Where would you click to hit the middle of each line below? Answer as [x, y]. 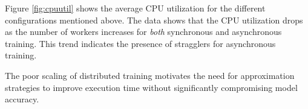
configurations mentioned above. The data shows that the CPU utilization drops [154, 20]
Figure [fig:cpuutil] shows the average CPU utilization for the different [135, 8]
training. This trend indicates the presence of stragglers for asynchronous [140, 43]
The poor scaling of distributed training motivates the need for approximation [150, 75]
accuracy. [22, 99]
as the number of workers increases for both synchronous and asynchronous [143, 32]
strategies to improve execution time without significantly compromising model [151, 87]
